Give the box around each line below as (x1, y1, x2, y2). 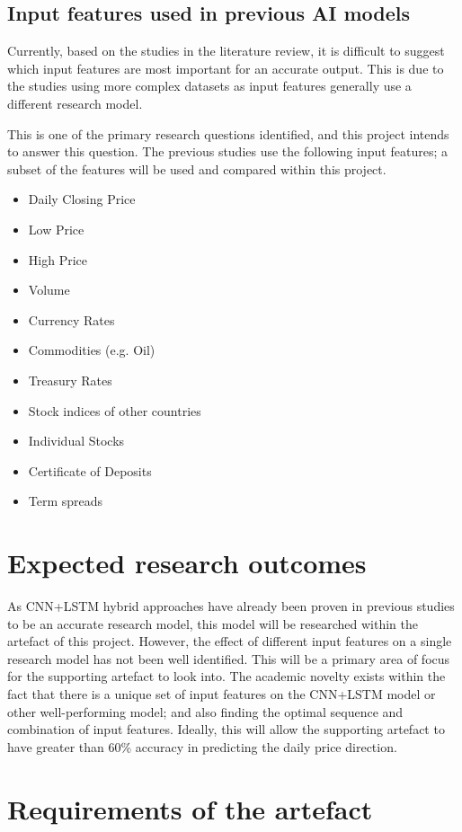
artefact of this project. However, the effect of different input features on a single (7, 632, 452, 651)
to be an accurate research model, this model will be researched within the (7, 614, 418, 633)
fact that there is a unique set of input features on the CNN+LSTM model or (7, 684, 436, 703)
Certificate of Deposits (28, 461, 152, 480)
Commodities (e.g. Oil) (28, 341, 155, 359)
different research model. (7, 93, 143, 112)
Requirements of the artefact (7, 790, 373, 827)
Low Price (28, 219, 84, 238)
